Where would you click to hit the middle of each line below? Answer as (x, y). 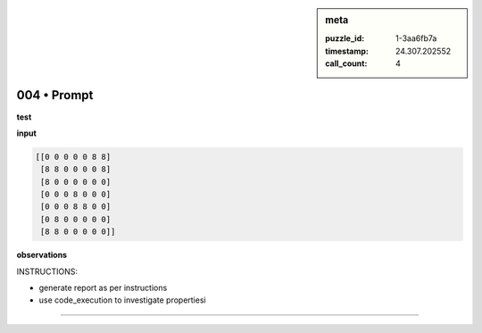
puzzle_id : (345, 38)
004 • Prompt (55, 95)
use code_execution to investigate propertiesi (122, 300)
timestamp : (347, 51)
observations (42, 255)
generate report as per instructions (103, 288)
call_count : (346, 63)
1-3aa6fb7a (416, 38)
